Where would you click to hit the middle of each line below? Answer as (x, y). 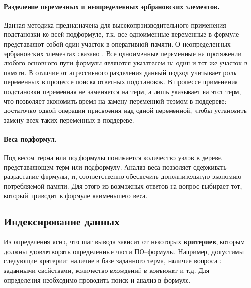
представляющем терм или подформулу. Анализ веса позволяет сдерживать (115, 167)
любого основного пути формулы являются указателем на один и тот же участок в (126, 63)
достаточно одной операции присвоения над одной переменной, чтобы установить (125, 110)
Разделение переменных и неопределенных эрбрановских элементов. (112, 6)
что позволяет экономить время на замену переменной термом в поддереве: (115, 101)
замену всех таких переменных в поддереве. (69, 120)
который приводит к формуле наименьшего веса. (76, 195)
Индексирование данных (62, 221)
